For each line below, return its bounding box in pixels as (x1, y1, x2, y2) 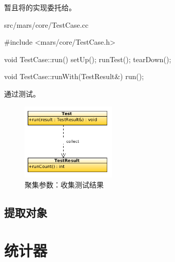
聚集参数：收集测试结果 (25, 179, 104, 190)
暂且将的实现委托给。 (4, 2, 76, 12)
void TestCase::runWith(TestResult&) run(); (4, 71, 144, 82)
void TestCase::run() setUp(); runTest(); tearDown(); (4, 53, 171, 64)
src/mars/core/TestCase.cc (4, 19, 89, 30)
